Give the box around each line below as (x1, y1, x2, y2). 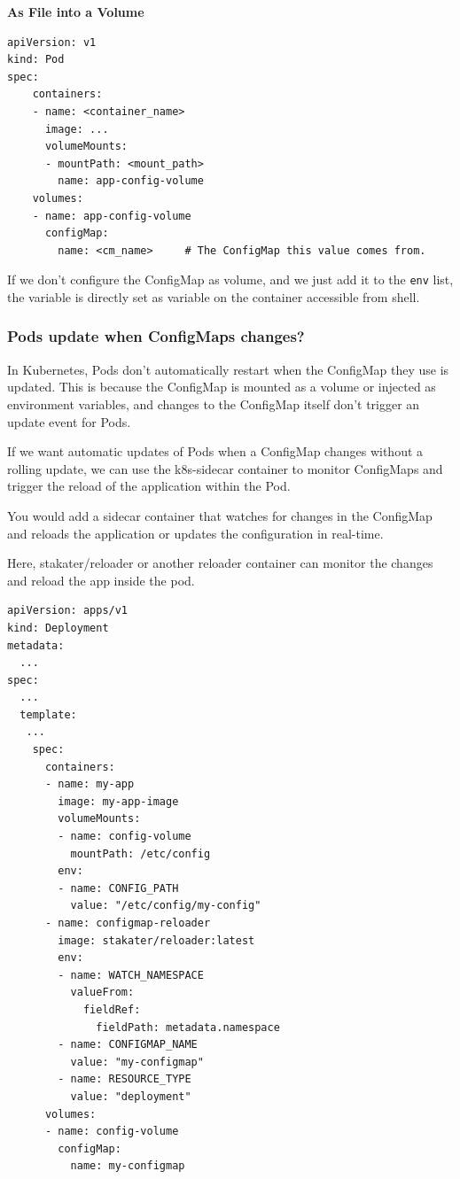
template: (19, 708, 77, 721)
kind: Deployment (7, 621, 109, 634)
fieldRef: (82, 1003, 141, 1016)
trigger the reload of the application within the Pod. (7, 477, 291, 495)
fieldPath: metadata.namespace (96, 1020, 280, 1034)
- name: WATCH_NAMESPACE (58, 968, 204, 981)
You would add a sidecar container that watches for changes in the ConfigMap (7, 506, 433, 524)
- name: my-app (44, 778, 135, 791)
